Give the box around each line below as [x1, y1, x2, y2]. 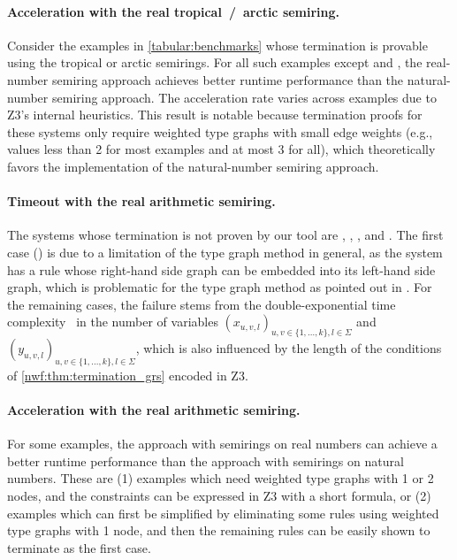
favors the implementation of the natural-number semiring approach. [7, 157, 379, 175]
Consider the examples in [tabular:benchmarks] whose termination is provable [7, 35, 428, 54]
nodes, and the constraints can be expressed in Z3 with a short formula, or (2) [7, 487, 431, 505]
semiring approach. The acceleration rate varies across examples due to [51, 88, 437, 106]
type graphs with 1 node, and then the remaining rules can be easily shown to [7, 521, 430, 540]
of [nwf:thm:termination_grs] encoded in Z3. [7, 365, 248, 384]
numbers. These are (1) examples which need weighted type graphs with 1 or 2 [7, 469, 434, 487]
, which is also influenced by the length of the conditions [135, 339, 442, 357]
